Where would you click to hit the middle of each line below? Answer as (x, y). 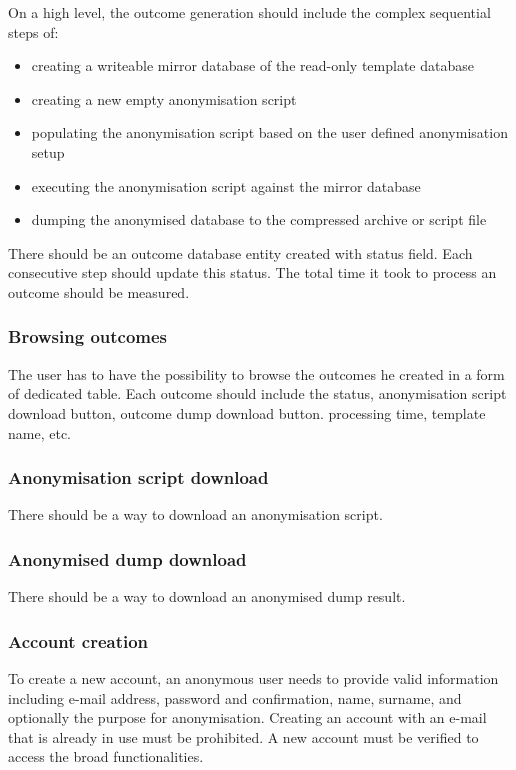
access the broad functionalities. (106, 756)
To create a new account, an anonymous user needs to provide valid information (253, 677)
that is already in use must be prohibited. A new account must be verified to (243, 736)
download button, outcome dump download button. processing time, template (247, 412)
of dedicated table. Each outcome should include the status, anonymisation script (257, 393)
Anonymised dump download (127, 558)
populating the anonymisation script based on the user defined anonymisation (269, 132)
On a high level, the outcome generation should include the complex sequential (249, 12)
